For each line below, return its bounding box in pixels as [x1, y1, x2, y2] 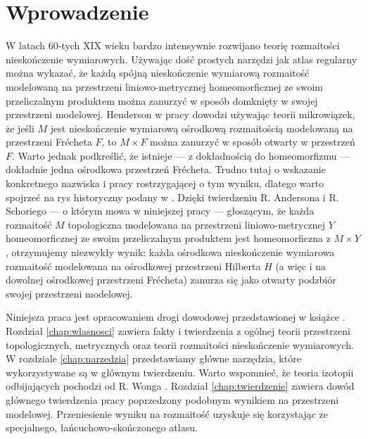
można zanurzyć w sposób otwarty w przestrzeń [150, 134, 355, 149]
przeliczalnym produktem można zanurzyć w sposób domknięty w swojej [6, 93, 318, 108]
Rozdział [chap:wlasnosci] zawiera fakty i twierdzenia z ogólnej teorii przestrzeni [6, 324, 350, 338]
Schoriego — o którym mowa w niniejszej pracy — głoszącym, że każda [6, 203, 315, 218]
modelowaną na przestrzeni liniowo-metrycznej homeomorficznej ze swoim [6, 79, 323, 94]
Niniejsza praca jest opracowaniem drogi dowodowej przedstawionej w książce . [6, 310, 345, 324]
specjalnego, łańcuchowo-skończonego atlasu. [6, 420, 198, 435]
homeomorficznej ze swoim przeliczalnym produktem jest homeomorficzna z [6, 231, 331, 246]
